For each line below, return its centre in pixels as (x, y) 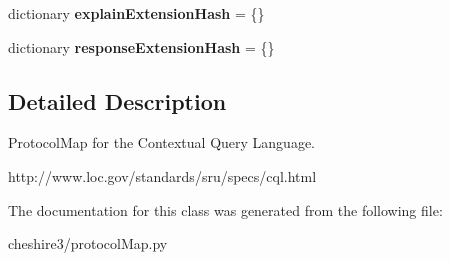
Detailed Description (117, 100)
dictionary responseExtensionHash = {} (141, 46)
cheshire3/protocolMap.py (88, 243)
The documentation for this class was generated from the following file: (225, 209)
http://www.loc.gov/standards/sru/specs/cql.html (162, 175)
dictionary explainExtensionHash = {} (136, 13)
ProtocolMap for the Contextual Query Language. (161, 142)
